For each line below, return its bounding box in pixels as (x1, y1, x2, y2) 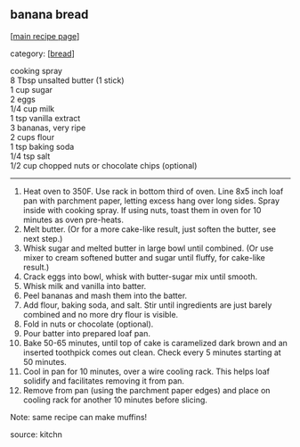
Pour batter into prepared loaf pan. (22, 327, 150, 338)
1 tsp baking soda (10, 141, 75, 152)
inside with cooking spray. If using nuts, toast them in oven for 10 (22, 204, 262, 215)
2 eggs (10, 94, 36, 104)
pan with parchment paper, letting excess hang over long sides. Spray (22, 195, 280, 206)
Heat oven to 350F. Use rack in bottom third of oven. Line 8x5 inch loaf (22, 186, 284, 196)
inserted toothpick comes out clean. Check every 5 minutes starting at (22, 347, 281, 358)
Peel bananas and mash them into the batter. (22, 290, 188, 301)
